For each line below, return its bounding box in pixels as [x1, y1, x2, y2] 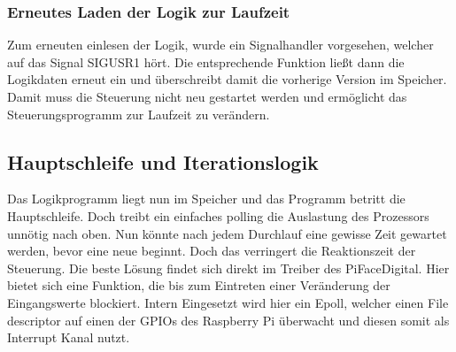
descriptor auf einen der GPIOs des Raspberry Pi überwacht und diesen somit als [7, 310, 450, 329]
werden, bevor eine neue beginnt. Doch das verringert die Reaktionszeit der [7, 241, 416, 260]
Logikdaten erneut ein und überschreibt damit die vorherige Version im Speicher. [7, 70, 447, 88]
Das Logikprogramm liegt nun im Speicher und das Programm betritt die [7, 189, 406, 208]
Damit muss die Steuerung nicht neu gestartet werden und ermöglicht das [7, 88, 407, 105]
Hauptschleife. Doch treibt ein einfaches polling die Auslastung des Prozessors [7, 206, 429, 225]
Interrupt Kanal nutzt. [7, 328, 130, 347]
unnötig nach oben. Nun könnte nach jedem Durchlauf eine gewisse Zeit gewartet [7, 224, 447, 242]
